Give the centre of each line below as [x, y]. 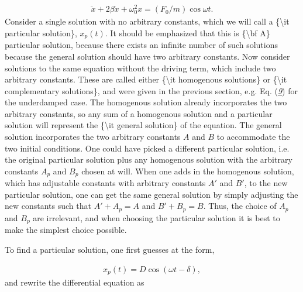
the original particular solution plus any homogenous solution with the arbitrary [149, 159]
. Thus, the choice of [240, 206]
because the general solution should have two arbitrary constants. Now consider [147, 56]
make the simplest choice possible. [66, 230]
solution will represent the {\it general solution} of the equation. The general [143, 125]
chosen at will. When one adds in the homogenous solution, [188, 171]
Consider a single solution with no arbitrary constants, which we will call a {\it [147, 21]
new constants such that [48, 206]
